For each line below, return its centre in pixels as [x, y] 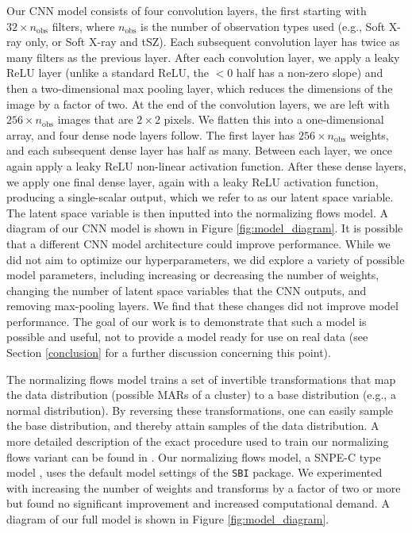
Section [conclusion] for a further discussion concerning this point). [169, 353]
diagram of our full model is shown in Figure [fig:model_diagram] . [168, 519]
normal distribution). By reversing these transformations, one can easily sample [200, 410]
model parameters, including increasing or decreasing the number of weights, [193, 275]
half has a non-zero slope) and [310, 73]
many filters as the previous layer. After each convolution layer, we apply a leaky [203, 57]
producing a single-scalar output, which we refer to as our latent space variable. [200, 197]
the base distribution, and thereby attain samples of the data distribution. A [193, 426]
